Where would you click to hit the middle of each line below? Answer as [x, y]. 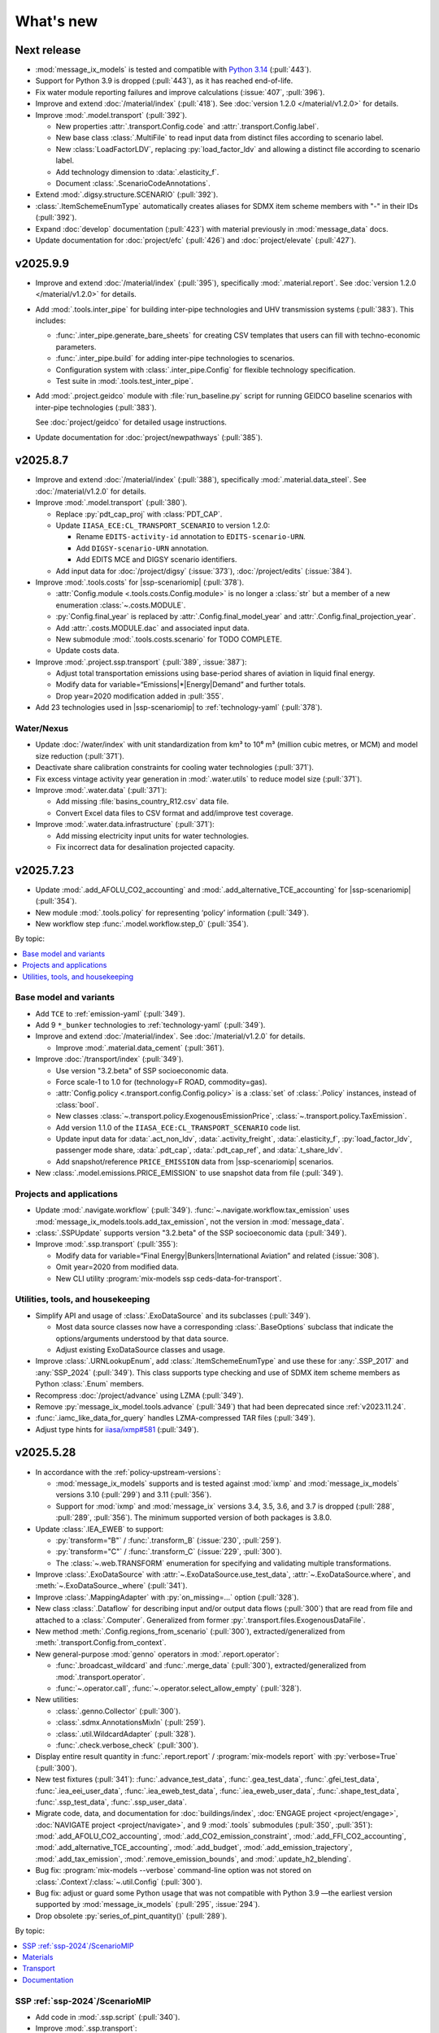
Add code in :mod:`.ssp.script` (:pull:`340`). [108, 2017]
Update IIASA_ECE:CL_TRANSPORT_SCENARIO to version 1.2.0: [163, 525]
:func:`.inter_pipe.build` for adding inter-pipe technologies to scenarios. [175, 359]
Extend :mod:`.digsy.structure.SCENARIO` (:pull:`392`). [127, 194]
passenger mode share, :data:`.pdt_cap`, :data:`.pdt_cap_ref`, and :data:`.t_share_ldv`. [199, 1150]
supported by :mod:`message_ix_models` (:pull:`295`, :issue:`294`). [148, 1905]
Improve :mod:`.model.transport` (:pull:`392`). [111, 115]
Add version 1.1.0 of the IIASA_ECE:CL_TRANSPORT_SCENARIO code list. [178, 1127]
